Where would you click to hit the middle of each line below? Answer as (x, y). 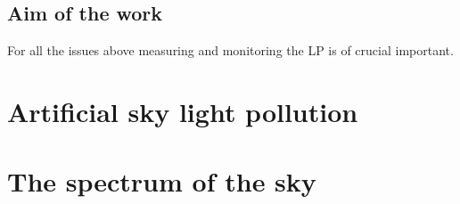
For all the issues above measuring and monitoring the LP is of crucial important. (230, 50)
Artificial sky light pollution (183, 111)
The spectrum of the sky (162, 181)
